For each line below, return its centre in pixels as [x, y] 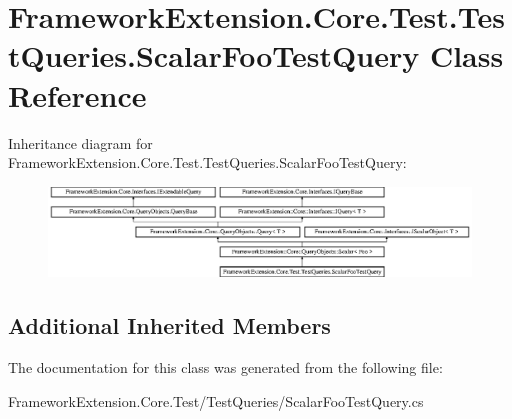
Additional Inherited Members [169, 325]
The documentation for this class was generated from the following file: [225, 366]
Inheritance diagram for [80, 142]
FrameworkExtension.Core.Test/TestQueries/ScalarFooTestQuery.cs [216, 400]
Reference [77, 94]
